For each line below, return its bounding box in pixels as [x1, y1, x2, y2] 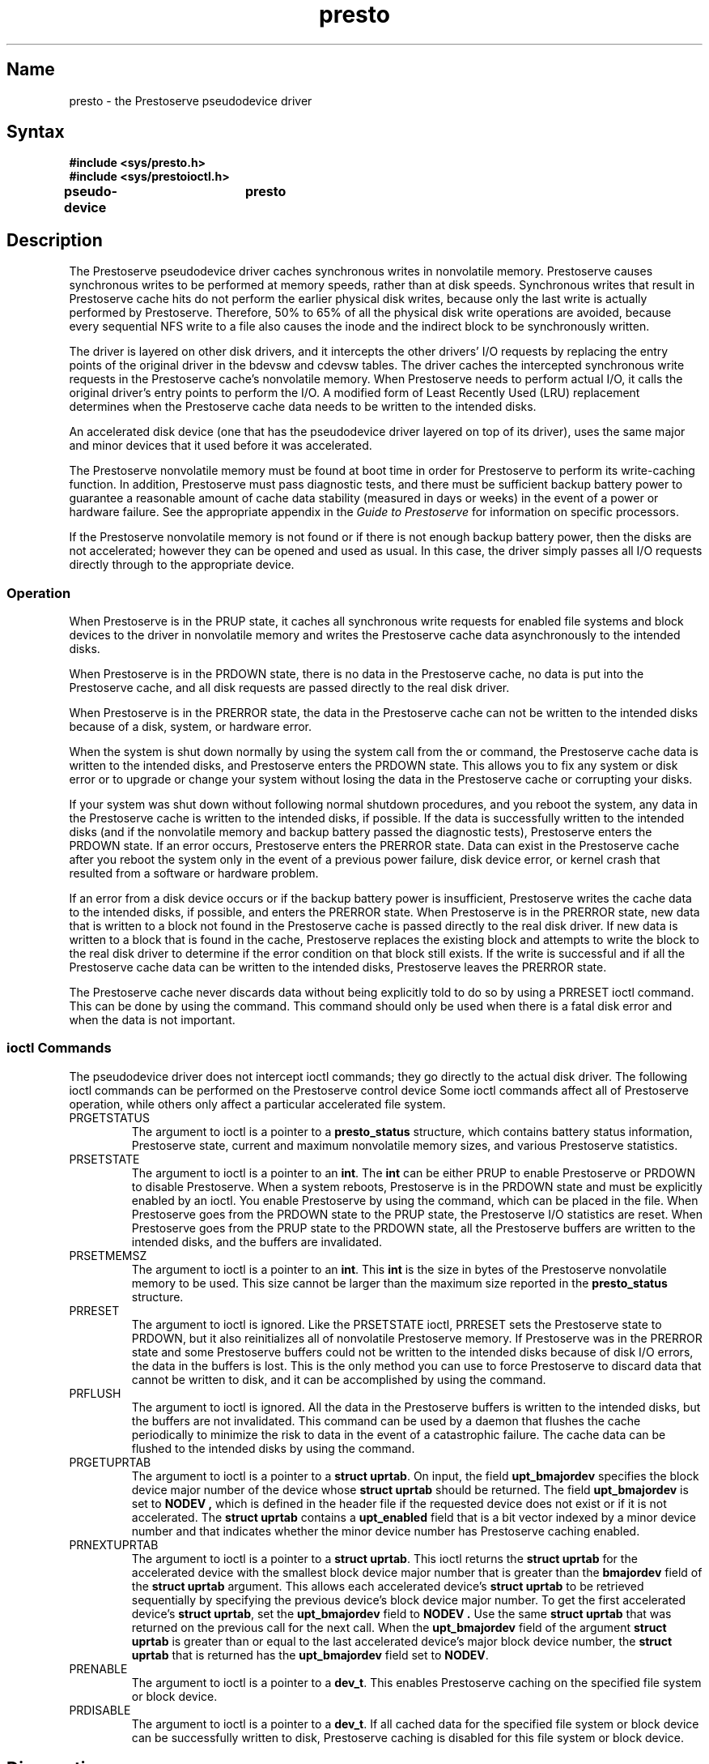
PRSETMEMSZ [69, 1248, 147, 1262]
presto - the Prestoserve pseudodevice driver [69, 93, 312, 108]
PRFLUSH [69, 1386, 121, 1400]
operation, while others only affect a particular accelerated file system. [69, 1096, 446, 1111]
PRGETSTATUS [69, 1110, 150, 1125]
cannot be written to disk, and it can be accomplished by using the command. [131, 1372, 546, 1386]
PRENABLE [69, 1661, 128, 1676]
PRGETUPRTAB [69, 1454, 151, 1469]
